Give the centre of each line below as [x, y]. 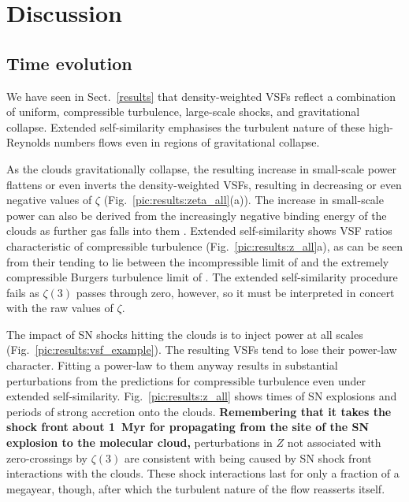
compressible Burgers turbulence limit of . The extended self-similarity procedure [202, 277]
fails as [23, 292]
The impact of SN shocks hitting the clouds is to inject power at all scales [185, 334]
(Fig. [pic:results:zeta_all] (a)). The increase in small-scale [244, 200]
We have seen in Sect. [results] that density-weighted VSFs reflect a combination [201, 96]
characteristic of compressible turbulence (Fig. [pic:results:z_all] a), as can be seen [204, 245]
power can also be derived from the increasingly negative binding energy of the [197, 215]
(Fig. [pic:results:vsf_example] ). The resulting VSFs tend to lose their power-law [202, 350]
